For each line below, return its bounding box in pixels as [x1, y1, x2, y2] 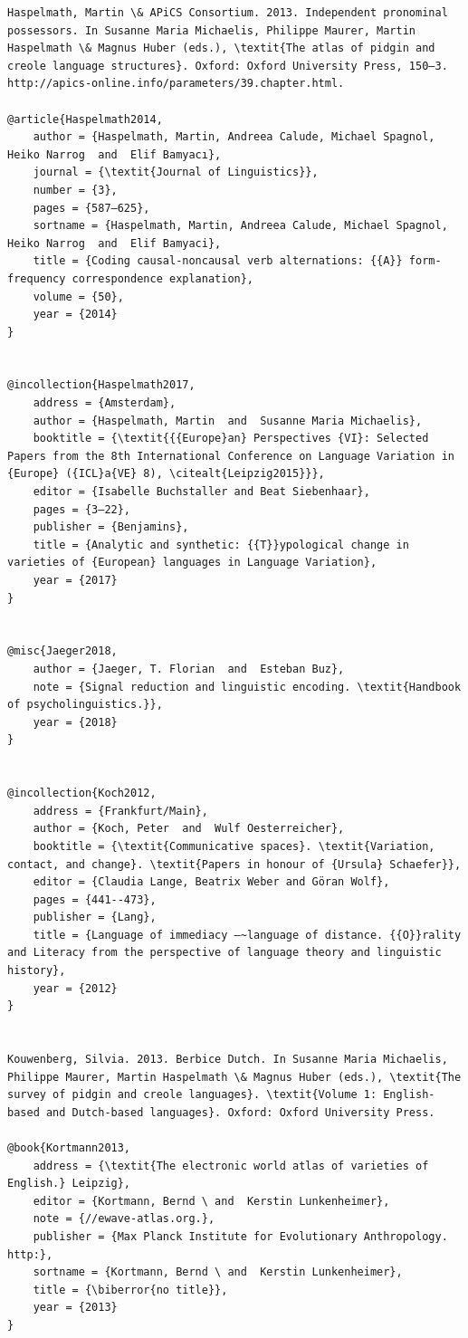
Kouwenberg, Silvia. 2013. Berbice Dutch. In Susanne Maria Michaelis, [7, 1053, 448, 1066]
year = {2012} [33, 981, 118, 995]
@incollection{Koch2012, [7, 787, 157, 800]
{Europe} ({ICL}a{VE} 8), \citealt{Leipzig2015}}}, [7, 467, 325, 481]
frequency [7, 272, 66, 285]
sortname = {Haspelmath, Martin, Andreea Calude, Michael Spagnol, [33, 219, 448, 233]
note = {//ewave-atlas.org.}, [33, 1212, 215, 1226]
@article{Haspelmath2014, [7, 112, 163, 126]
